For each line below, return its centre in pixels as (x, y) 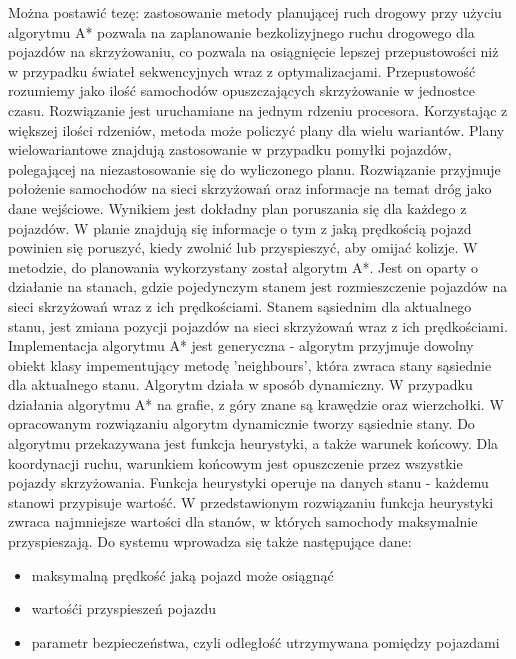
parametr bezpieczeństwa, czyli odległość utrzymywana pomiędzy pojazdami (265, 641)
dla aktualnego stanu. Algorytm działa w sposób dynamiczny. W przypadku (240, 384)
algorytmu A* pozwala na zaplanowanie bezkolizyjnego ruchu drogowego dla (241, 31)
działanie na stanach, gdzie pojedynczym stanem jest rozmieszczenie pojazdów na (258, 286)
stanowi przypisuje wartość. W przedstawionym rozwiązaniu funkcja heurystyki (251, 501)
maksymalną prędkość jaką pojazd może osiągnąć (182, 574)
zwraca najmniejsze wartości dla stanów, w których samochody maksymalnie (243, 521)
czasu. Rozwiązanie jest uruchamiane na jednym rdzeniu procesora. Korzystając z (258, 109)
